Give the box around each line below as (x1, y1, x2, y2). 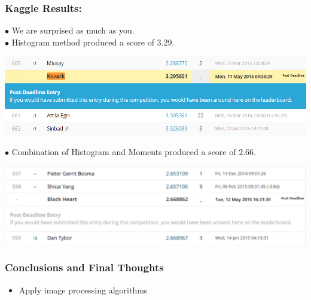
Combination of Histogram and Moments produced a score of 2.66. (11, 146, 256, 158)
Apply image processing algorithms (19, 283, 148, 296)
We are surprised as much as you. (11, 24, 135, 37)
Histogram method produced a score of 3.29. (11, 35, 175, 48)
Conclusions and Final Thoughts (5, 260, 164, 275)
